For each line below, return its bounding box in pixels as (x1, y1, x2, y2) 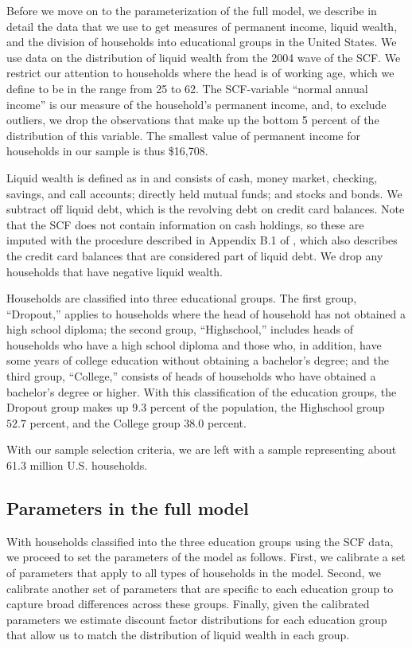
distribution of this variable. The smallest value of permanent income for (6, 127, 360, 143)
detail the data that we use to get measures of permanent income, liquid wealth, (6, 18, 398, 34)
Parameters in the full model (6, 496, 249, 521)
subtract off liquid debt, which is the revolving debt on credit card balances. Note (6, 201, 405, 217)
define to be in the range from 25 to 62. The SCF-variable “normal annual (6, 80, 368, 96)
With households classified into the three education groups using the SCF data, (6, 533, 394, 549)
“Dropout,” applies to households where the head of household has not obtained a (6, 305, 406, 322)
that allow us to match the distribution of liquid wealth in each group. (6, 627, 350, 643)
